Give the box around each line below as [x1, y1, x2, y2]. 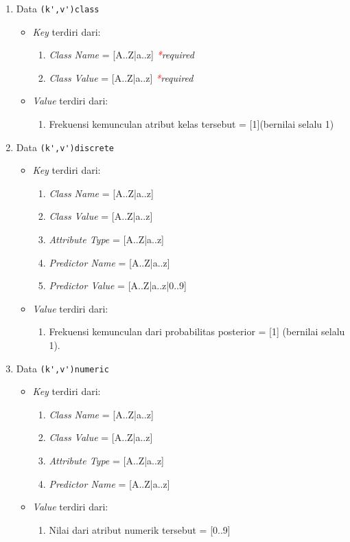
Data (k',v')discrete [16, 139, 114, 154]
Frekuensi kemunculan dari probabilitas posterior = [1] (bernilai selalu [49, 324, 345, 339]
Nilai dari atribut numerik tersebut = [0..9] [49, 522, 231, 537]
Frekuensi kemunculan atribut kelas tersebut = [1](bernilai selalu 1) [49, 117, 334, 131]
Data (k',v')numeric [16, 361, 109, 375]
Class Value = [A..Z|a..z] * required [49, 70, 194, 84]
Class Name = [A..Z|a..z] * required [49, 47, 194, 62]
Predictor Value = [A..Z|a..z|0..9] [49, 278, 187, 293]
